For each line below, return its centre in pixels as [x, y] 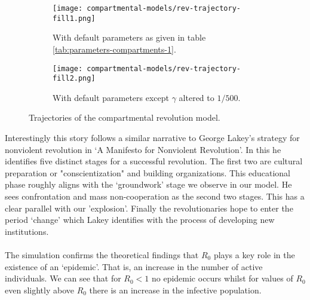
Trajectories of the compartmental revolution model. [125, 117]
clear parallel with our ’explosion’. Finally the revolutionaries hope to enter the [149, 208]
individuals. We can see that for [63, 278]
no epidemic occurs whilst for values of [222, 278]
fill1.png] [74, 18]
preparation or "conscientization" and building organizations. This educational [148, 172]
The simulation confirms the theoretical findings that [102, 254]
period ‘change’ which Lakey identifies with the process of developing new [140, 220]
